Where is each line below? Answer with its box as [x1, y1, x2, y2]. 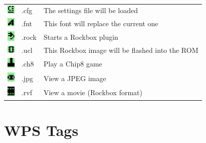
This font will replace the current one [43, 18, 158, 28]
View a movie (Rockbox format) [43, 87, 142, 97]
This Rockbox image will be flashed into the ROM [43, 45, 198, 55]
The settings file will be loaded [43, 5, 138, 16]
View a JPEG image [43, 73, 106, 83]
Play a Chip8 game [43, 58, 102, 69]
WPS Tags [4, 120, 79, 140]
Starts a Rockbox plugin [43, 31, 118, 42]
